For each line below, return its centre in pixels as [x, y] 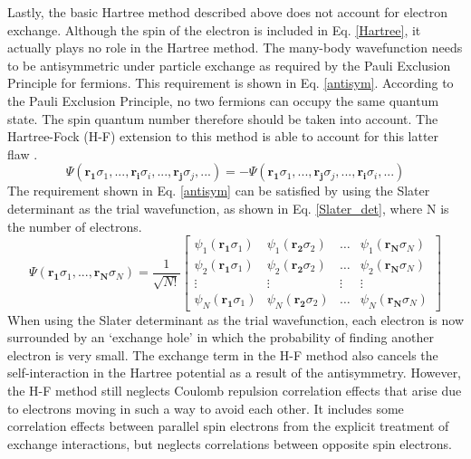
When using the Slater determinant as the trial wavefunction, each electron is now [235, 319]
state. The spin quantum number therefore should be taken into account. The [223, 118]
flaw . [23, 153]
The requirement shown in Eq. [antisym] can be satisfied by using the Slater [219, 191]
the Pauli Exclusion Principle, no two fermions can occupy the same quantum [223, 100]
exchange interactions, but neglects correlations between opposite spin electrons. [230, 443]
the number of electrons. [75, 226]
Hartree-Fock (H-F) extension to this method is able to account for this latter [223, 136]
